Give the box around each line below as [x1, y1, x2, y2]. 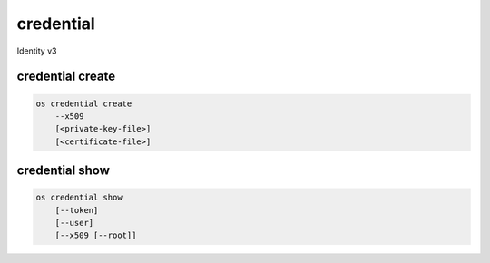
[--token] [54, 205, 99, 215]
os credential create [35, 98, 132, 109]
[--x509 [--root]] [54, 230, 137, 240]
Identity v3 [16, 45, 57, 56]
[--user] [54, 218, 94, 229]
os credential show [35, 192, 122, 203]
